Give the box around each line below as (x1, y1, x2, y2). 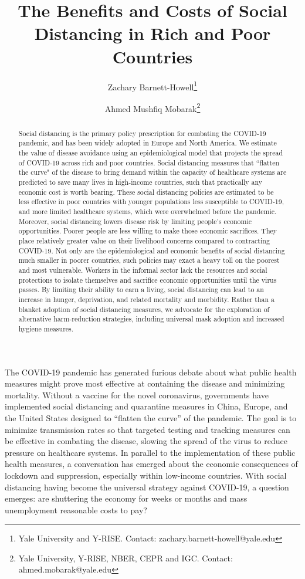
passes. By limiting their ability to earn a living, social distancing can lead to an (18, 285, 264, 294)
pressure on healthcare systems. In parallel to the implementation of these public (5, 446, 296, 458)
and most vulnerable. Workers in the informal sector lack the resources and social (18, 265, 267, 275)
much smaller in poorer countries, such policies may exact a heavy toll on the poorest (18, 255, 280, 265)
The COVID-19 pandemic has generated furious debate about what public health (5, 365, 297, 378)
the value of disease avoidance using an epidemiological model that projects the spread (18, 148, 283, 158)
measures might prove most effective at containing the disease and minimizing (5, 377, 285, 390)
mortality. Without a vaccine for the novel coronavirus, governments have (5, 388, 269, 401)
